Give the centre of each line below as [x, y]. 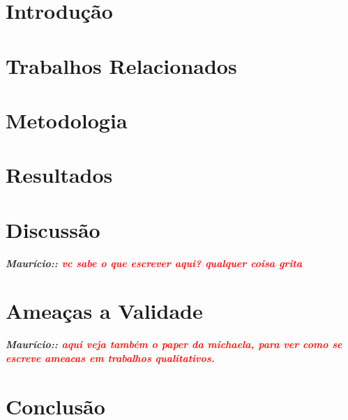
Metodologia [67, 120]
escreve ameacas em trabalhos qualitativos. [110, 358]
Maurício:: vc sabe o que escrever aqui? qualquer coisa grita [154, 263]
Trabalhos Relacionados [121, 65]
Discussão [53, 229]
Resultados [59, 175]
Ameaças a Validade [104, 311]
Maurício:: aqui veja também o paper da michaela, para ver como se [174, 344]
